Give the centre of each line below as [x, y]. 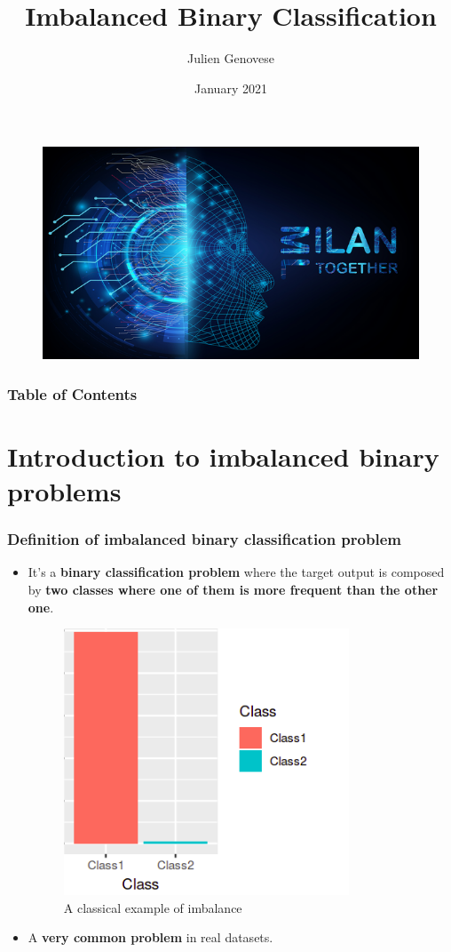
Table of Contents [72, 393]
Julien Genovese [231, 58]
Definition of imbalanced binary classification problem [204, 539]
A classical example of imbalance [153, 907]
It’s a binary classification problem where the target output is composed [236, 572]
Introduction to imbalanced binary [223, 456]
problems [64, 490]
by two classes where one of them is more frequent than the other [233, 589]
